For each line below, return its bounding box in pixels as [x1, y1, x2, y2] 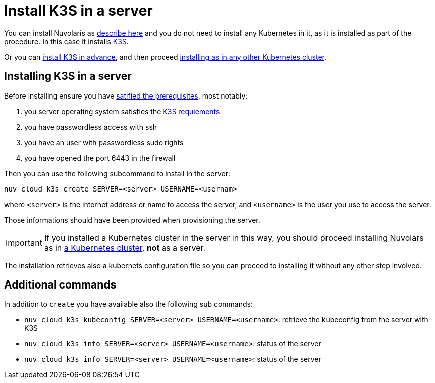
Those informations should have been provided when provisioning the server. [4, 215, 260, 224]
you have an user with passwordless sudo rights [24, 138, 184, 147]
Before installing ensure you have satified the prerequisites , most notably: [4, 91, 248, 100]
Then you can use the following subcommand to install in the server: [4, 169, 231, 178]
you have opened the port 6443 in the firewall [24, 153, 176, 162]
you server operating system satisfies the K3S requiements [24, 107, 220, 116]
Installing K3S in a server [4, 70, 132, 83]
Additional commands [4, 278, 117, 292]
